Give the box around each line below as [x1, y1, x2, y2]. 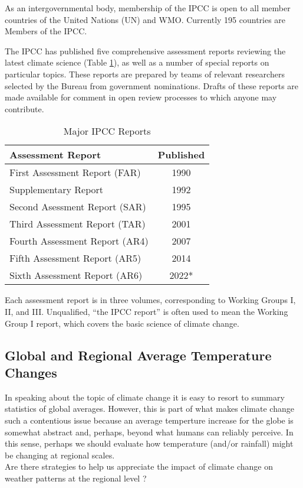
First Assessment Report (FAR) [9, 165, 141, 180]
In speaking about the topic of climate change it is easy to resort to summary [5, 391, 285, 403]
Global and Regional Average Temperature [5, 346, 272, 364]
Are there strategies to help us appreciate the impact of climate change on [5, 460, 273, 473]
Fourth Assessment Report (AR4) [9, 234, 149, 248]
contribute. [5, 102, 44, 115]
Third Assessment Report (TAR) [9, 217, 146, 231]
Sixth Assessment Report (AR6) [9, 268, 143, 282]
